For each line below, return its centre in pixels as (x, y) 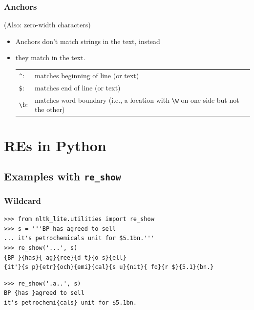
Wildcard (23, 200)
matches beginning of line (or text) (87, 75)
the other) (50, 109)
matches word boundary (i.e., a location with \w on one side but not (137, 100)
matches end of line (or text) (78, 87)
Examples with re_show (63, 176)
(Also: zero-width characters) (47, 25)
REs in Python (55, 145)
